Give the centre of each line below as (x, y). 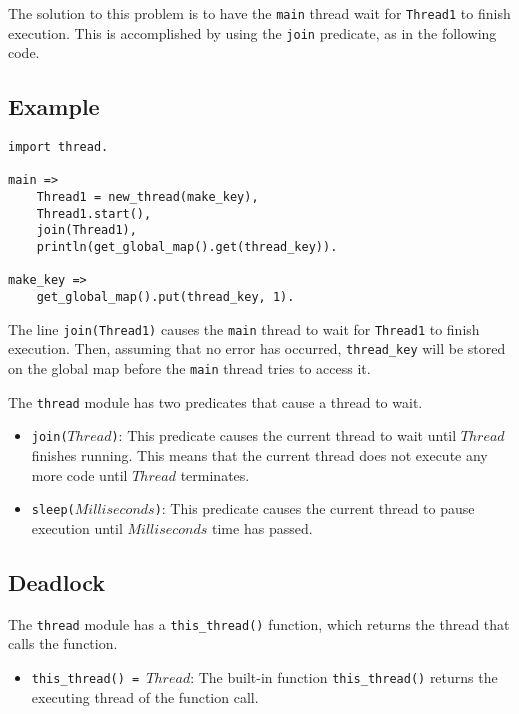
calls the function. (63, 643)
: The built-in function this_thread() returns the (344, 676)
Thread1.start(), (94, 213)
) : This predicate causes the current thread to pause (314, 508)
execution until (77, 527)
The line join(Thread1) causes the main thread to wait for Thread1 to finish (244, 328)
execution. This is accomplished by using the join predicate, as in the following (252, 32)
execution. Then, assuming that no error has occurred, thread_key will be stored (257, 348)
